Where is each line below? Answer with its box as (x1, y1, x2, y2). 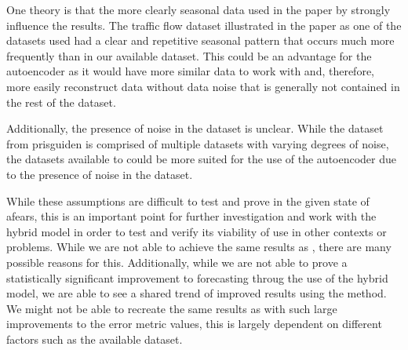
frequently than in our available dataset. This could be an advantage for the (6, 47, 372, 64)
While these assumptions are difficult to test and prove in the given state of (6, 192, 370, 209)
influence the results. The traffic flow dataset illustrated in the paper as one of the (6, 16, 402, 33)
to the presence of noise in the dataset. (6, 166, 193, 182)
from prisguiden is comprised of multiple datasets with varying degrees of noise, (6, 135, 389, 151)
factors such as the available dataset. (6, 330, 183, 347)
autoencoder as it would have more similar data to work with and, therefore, (6, 63, 374, 79)
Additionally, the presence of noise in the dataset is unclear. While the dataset (6, 120, 384, 137)
